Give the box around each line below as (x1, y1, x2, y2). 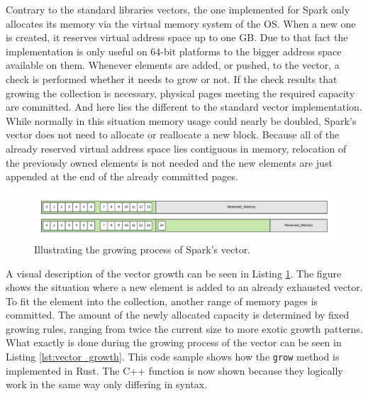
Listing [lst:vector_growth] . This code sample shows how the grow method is (6, 349, 340, 364)
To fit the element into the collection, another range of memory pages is (6, 293, 318, 308)
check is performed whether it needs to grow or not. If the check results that (6, 71, 338, 86)
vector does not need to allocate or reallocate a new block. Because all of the (6, 127, 340, 142)
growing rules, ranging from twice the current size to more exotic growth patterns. (6, 321, 363, 336)
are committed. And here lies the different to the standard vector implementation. (6, 99, 362, 114)
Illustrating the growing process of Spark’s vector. (34, 241, 251, 256)
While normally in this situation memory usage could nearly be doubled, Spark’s (6, 113, 357, 128)
